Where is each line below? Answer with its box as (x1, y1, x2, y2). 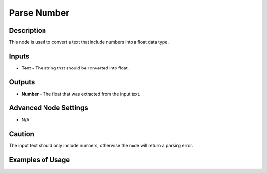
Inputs (9, 52, 30, 60)
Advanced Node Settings (9, 104, 89, 112)
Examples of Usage (9, 155, 70, 164)
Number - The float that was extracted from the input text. (21, 91, 141, 97)
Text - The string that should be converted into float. (21, 65, 129, 71)
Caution (9, 130, 35, 138)
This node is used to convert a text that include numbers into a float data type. (9, 39, 169, 45)
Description (9, 26, 46, 35)
